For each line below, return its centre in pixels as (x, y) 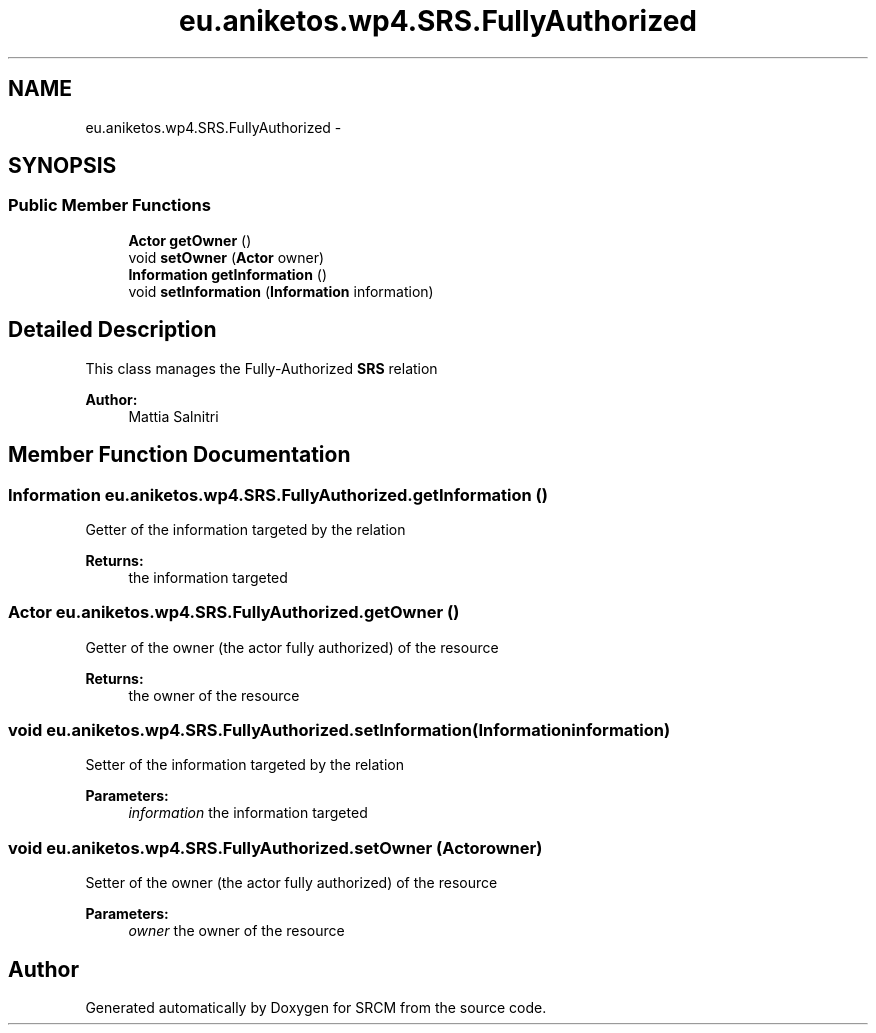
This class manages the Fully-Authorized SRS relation (261, 368)
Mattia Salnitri (173, 416)
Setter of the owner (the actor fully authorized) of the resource (291, 883)
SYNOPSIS (62, 166)
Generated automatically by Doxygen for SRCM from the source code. (316, 1007)
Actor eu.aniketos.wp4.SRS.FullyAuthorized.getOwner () (234, 612)
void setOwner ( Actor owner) (226, 257)
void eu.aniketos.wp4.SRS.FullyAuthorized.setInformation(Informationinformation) (339, 730)
